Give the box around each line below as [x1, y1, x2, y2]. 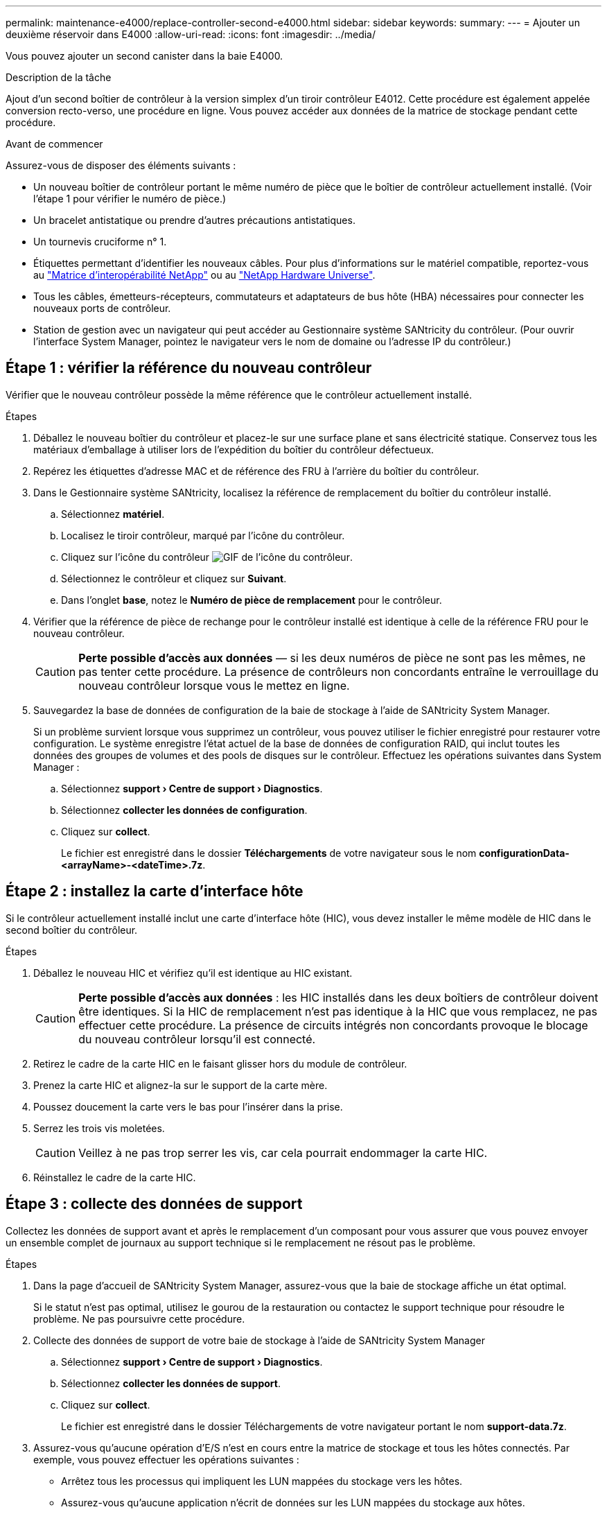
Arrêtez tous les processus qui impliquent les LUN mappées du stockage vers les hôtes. [61, 1474, 463, 1487]
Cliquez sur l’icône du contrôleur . [61, 550, 353, 563]
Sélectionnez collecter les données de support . [61, 1377, 281, 1389]
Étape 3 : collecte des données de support [6, 1195, 303, 1213]
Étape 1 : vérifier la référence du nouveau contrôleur [6, 359, 372, 377]
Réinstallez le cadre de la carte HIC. [33, 1171, 196, 1183]
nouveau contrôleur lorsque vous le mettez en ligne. [78, 678, 350, 693]
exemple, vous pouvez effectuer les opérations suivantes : [33, 1453, 299, 1465]
